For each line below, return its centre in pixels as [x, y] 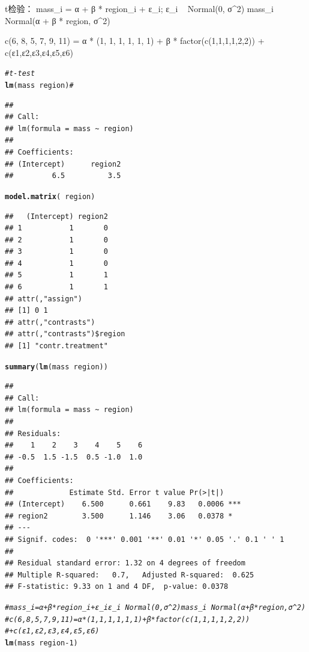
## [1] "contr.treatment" [56, 346]
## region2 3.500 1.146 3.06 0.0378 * [119, 516]
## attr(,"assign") [43, 299]
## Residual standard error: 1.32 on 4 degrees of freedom [125, 563]
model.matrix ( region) [50, 196]
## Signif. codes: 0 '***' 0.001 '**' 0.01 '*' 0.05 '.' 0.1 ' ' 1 [145, 540]
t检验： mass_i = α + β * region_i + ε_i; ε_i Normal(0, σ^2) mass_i [139, 8]
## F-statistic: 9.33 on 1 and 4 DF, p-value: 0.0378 [117, 587]
